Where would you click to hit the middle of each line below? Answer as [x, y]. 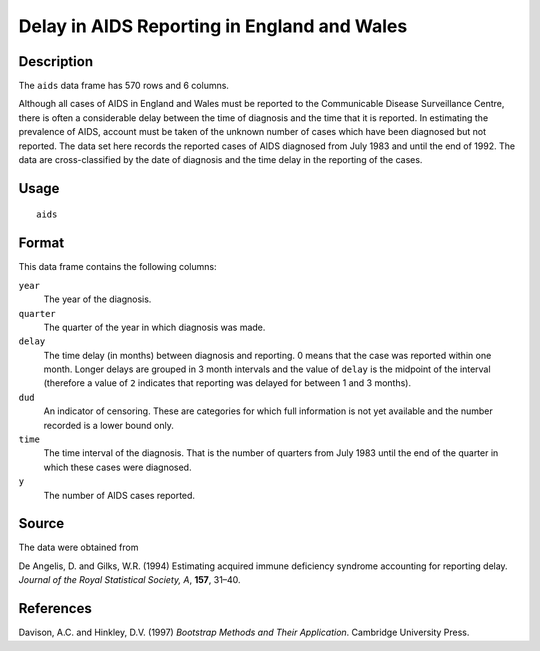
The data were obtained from [78, 547]
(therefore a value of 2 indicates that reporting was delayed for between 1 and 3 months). [227, 383]
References [55, 608]
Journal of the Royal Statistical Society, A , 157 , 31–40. [129, 580]
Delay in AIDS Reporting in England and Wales [213, 26]
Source [41, 523]
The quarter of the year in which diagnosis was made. [154, 327]
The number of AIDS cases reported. [119, 495]
